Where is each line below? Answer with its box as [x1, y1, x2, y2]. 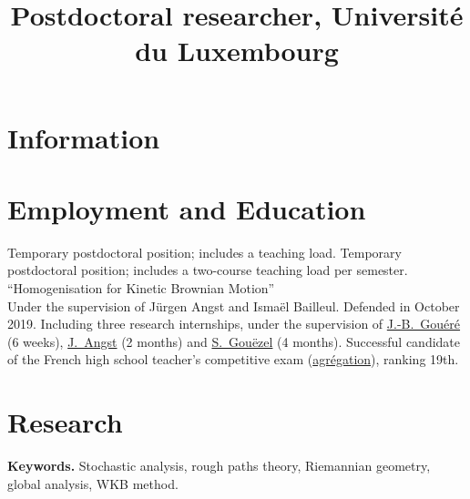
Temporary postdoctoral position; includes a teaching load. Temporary [7, 242, 402, 261]
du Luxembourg [135, 32, 339, 69]
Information [7, 118, 160, 156]
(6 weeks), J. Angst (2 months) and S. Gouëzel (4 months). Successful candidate [7, 331, 460, 351]
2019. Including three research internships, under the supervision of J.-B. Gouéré [7, 314, 461, 333]
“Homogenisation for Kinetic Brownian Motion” [7, 279, 275, 298]
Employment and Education [7, 189, 366, 227]
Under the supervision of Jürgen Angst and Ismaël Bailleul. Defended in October [7, 296, 460, 315]
